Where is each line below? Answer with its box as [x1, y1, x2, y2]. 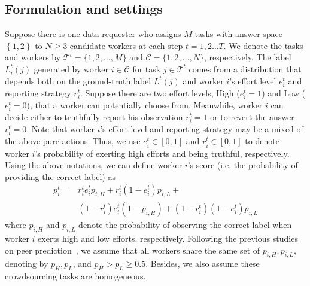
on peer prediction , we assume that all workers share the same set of [5, 244, 260, 256]
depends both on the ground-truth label [5, 74, 151, 87]
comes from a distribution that [189, 62, 302, 75]
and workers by [5, 51, 61, 63]
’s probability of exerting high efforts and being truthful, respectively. [35, 147, 290, 159]
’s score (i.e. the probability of [187, 159, 298, 171]
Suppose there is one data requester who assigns [5, 28, 181, 40]
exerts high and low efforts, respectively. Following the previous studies [38, 232, 298, 244]
